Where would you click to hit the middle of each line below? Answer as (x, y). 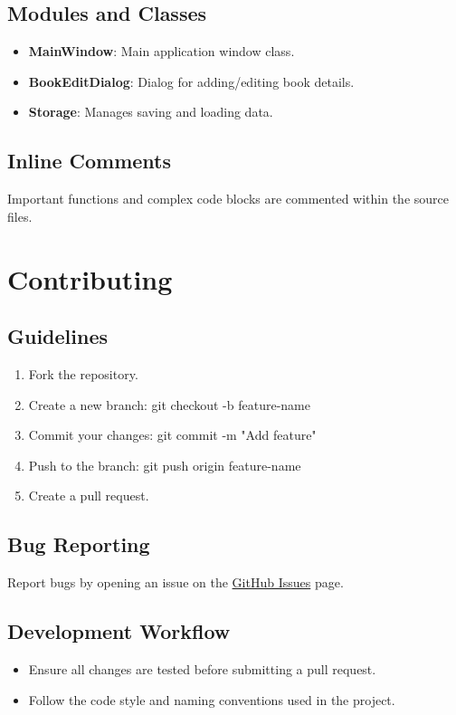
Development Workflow (119, 631)
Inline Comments (89, 161)
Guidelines (58, 336)
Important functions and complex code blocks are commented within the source (228, 199)
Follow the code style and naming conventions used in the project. (212, 699)
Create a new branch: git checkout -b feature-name (169, 404)
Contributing (90, 278)
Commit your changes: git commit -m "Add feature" (172, 435)
